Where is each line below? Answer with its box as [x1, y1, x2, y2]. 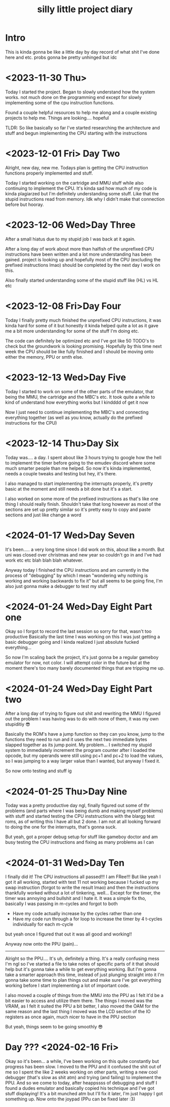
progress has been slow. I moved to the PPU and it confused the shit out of [5, 1064, 161, 1070]
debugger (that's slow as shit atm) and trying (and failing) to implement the [5, 1075, 162, 1081]
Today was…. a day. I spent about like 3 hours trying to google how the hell [5, 454, 162, 460]
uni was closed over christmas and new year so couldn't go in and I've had [5, 551, 161, 558]
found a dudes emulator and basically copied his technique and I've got [5, 1085, 154, 1091]
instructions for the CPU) [5, 420, 57, 426]
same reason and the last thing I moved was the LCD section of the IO [5, 1009, 151, 1015]
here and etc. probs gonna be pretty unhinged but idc [5, 54, 117, 60]
